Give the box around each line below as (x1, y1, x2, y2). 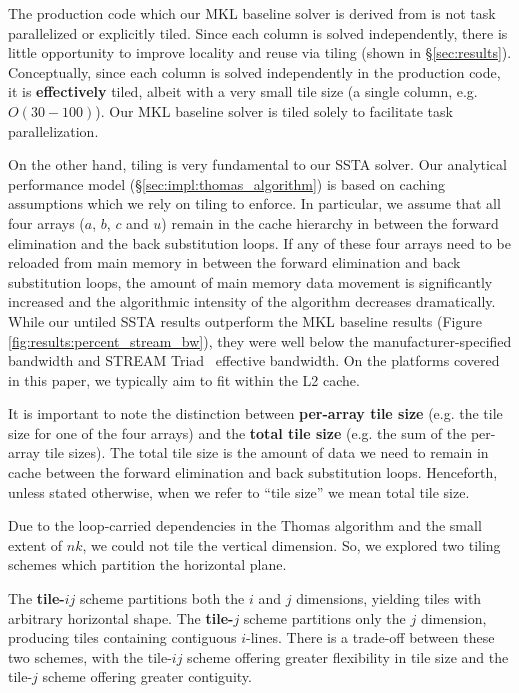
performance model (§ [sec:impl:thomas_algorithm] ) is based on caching (8, 173, 445, 194)
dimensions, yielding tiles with (296, 588, 482, 609)
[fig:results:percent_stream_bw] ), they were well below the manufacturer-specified (8, 330, 512, 351)
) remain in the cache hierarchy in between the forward (161, 212, 499, 233)
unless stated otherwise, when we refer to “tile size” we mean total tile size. (8, 481, 470, 502)
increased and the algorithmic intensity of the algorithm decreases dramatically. (8, 291, 496, 312)
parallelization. (8, 120, 99, 141)
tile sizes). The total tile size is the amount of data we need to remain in (44, 442, 489, 463)
